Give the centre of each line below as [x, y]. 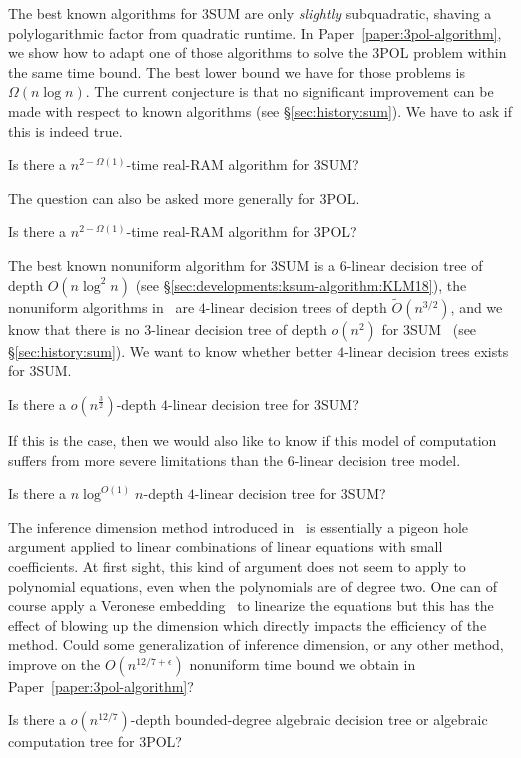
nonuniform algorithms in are [101, 306]
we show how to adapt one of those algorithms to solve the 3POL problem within [257, 52]
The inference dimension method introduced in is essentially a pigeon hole [238, 526]
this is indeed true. [65, 130]
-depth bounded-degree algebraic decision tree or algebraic [309, 719]
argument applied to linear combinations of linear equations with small [225, 546]
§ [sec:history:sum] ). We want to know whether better [170, 350]
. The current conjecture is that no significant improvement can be [289, 91]
